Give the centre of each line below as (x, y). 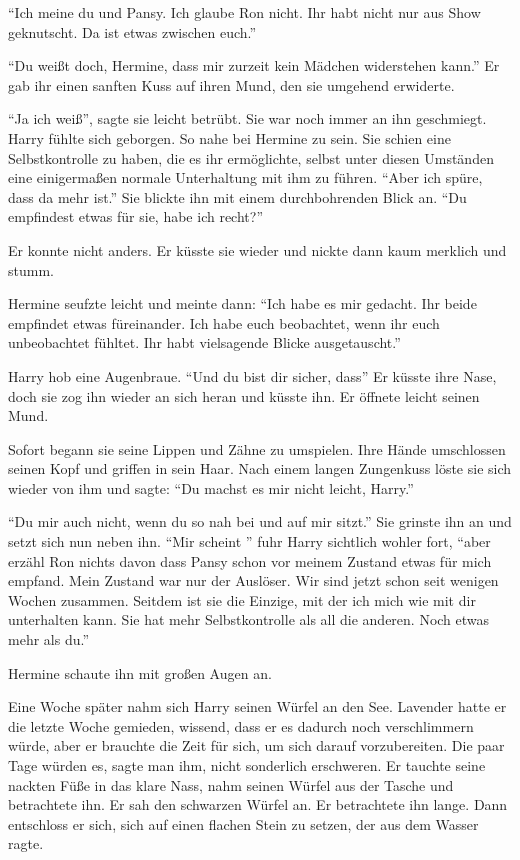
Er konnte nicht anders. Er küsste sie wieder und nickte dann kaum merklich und (257, 249)
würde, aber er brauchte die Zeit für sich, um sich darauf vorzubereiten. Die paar (256, 745)
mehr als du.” (49, 639)
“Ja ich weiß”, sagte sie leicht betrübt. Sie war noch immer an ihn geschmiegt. (247, 118)
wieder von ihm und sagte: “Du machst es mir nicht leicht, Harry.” (211, 487)
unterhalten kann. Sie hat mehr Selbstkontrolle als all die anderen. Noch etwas (249, 619)
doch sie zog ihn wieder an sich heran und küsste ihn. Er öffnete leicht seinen (244, 395)
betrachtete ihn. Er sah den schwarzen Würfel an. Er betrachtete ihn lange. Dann (258, 804)
